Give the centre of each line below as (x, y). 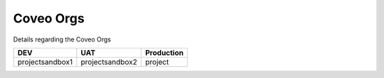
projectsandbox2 (109, 62)
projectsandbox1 (45, 62)
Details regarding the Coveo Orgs (62, 39)
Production (164, 53)
